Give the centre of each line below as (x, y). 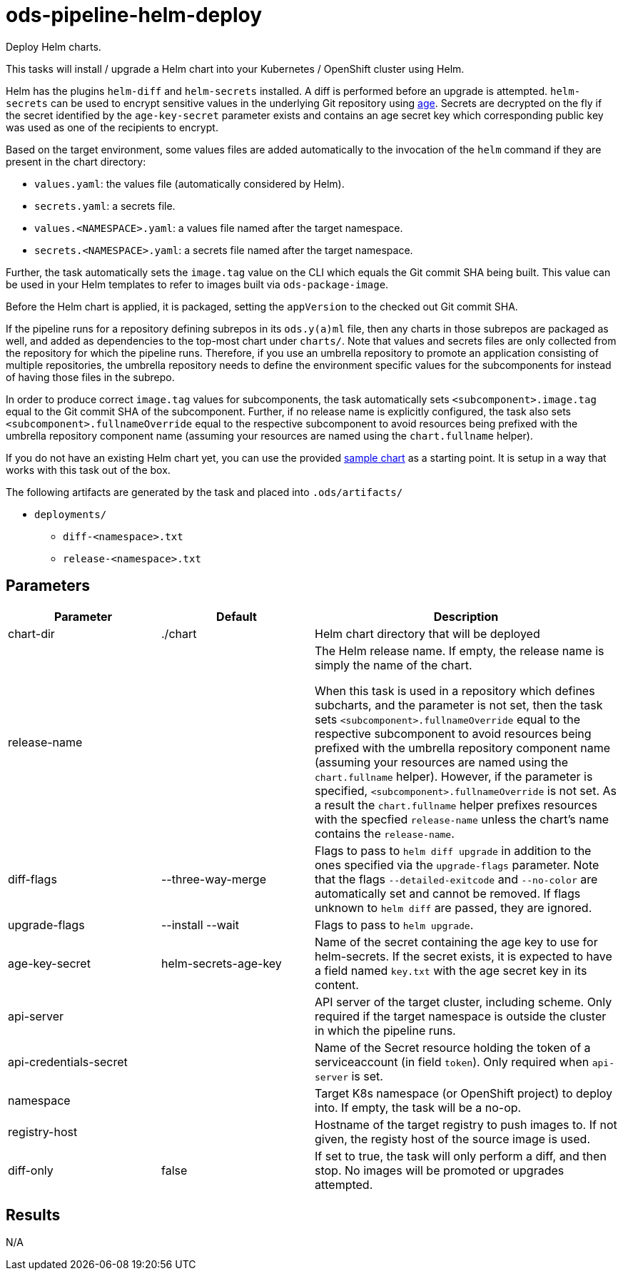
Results (33, 1215)
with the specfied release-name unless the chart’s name (462, 819)
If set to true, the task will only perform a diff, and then (461, 1156)
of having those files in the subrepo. (90, 377)
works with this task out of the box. (88, 470)
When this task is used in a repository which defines (455, 690)
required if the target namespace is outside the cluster (461, 1016)
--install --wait (200, 925)
